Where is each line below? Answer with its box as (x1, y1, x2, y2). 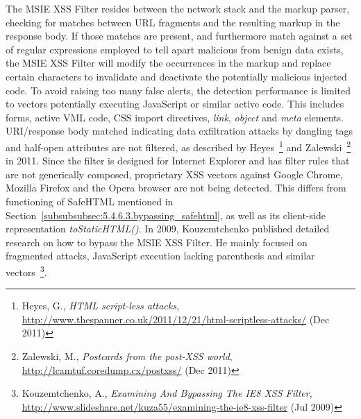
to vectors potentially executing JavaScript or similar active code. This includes (6, 96, 344, 111)
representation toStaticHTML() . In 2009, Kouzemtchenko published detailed (6, 221, 330, 236)
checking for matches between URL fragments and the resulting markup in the (6, 15, 340, 29)
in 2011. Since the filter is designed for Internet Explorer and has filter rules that (6, 153, 350, 168)
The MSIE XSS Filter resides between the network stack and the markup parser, (6, 1, 350, 15)
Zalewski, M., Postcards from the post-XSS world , (22, 348, 233, 363)
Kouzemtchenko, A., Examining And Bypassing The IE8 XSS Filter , (22, 386, 312, 400)
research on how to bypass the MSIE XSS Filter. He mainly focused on (6, 234, 308, 249)
